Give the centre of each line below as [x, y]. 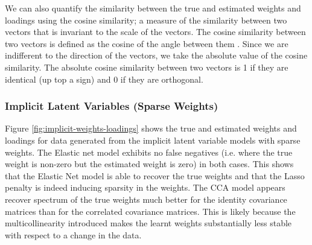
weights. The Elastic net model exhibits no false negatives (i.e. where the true [149, 152]
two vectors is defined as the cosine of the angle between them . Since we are [147, 43]
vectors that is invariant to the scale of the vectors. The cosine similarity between [155, 32]
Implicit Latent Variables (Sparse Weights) [112, 106]
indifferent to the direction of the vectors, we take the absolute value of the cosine [156, 55]
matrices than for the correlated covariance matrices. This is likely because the [150, 211]
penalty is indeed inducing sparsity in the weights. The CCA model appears [145, 187]
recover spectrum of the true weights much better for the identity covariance [146, 199]
